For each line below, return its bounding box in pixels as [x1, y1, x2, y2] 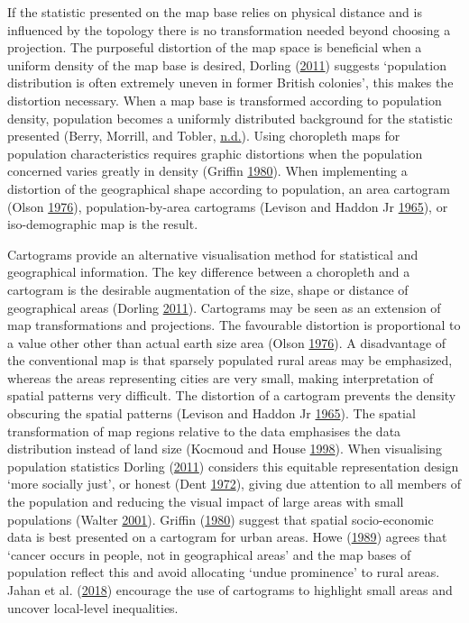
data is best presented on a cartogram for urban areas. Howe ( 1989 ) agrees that [7, 527, 447, 546]
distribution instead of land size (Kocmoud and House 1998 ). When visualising [7, 439, 442, 458]
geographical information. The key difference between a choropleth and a [7, 262, 410, 281]
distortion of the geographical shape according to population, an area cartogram [7, 179, 450, 197]
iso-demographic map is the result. [7, 215, 198, 234]
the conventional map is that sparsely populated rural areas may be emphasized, [7, 351, 453, 370]
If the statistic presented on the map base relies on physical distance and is [7, 3, 422, 21]
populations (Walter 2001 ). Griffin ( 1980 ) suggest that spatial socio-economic [7, 509, 434, 528]
